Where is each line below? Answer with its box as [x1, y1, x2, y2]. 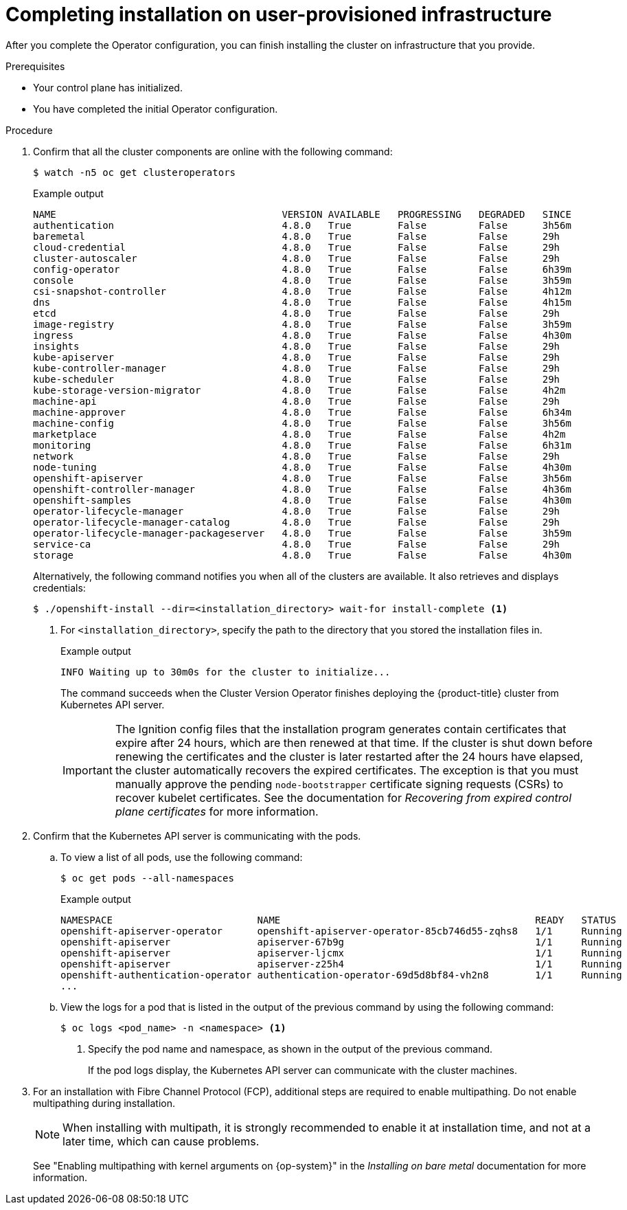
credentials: [33, 581, 86, 594]
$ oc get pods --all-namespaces [60, 872, 234, 884]
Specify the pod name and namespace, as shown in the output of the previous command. [88, 1042, 493, 1055]
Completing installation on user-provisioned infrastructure [5, 3, 552, 26]
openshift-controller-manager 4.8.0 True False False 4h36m [33, 483, 571, 495]
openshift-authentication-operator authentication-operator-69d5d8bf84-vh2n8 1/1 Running [60, 969, 622, 981]
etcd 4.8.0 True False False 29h [33, 307, 560, 319]
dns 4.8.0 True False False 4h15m [33, 296, 571, 308]
